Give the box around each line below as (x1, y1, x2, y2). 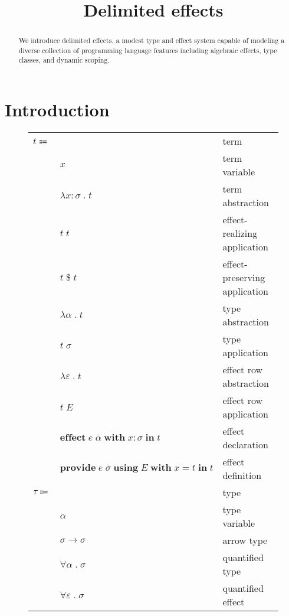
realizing (222, 226, 258, 240)
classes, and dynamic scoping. (18, 55, 110, 65)
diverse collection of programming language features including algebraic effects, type (18, 45, 277, 55)
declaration (222, 438, 268, 452)
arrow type (222, 533, 268, 547)
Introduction (5, 97, 110, 122)
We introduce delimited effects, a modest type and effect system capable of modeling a (18, 35, 285, 45)
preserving (222, 270, 265, 285)
